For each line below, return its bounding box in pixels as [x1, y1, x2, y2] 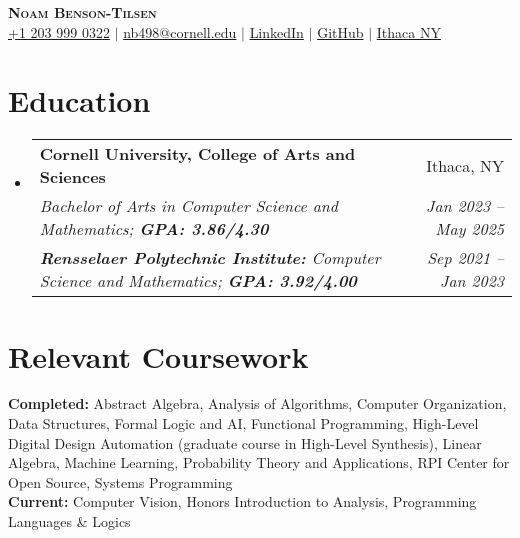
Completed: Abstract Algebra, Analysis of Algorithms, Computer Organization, [8, 393, 507, 414]
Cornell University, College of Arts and [39, 142, 356, 166]
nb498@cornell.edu [123, 21, 237, 42]
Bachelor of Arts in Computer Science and [39, 194, 338, 218]
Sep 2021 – [427, 246, 504, 270]
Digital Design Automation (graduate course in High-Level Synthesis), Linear [8, 432, 482, 453]
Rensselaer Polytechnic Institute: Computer [39, 246, 381, 270]
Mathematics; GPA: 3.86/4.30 [39, 217, 269, 241]
